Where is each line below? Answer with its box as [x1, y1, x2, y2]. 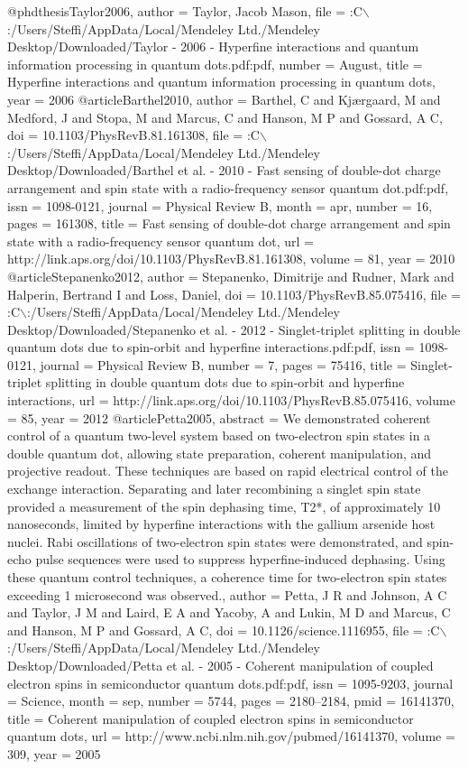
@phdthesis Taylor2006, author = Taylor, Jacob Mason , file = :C [7, 2, 362, 20]
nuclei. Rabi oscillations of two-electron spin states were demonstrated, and [7, 532, 423, 551]
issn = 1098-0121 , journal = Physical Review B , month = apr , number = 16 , [7, 196, 433, 215]
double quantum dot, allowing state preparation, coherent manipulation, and [7, 443, 432, 462]
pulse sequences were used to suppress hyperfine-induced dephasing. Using [35, 550, 445, 569]
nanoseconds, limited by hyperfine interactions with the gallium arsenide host [7, 514, 436, 533]
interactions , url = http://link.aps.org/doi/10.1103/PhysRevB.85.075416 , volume [7, 391, 455, 410]
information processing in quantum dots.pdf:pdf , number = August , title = [7, 54, 423, 73]
